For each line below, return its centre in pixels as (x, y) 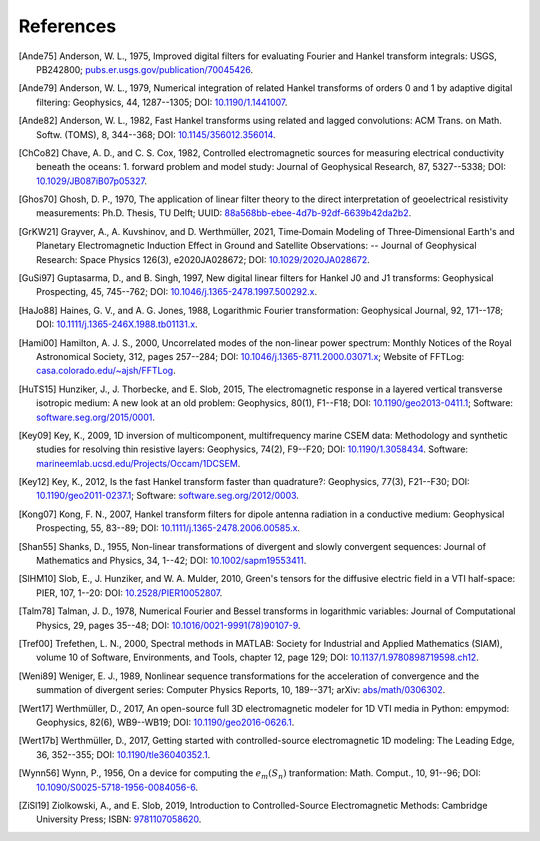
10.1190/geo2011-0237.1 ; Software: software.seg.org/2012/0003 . (168, 496)
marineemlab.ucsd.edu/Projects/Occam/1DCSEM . (138, 463)
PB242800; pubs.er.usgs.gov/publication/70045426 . (145, 69)
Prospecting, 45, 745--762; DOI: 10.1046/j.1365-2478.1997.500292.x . (177, 292)
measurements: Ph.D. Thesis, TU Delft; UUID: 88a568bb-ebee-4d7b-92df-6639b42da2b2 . (224, 213)
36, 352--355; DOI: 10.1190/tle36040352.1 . (123, 754)
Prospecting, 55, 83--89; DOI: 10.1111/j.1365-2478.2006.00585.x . (168, 528)
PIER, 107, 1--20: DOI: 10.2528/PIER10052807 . (129, 592)
